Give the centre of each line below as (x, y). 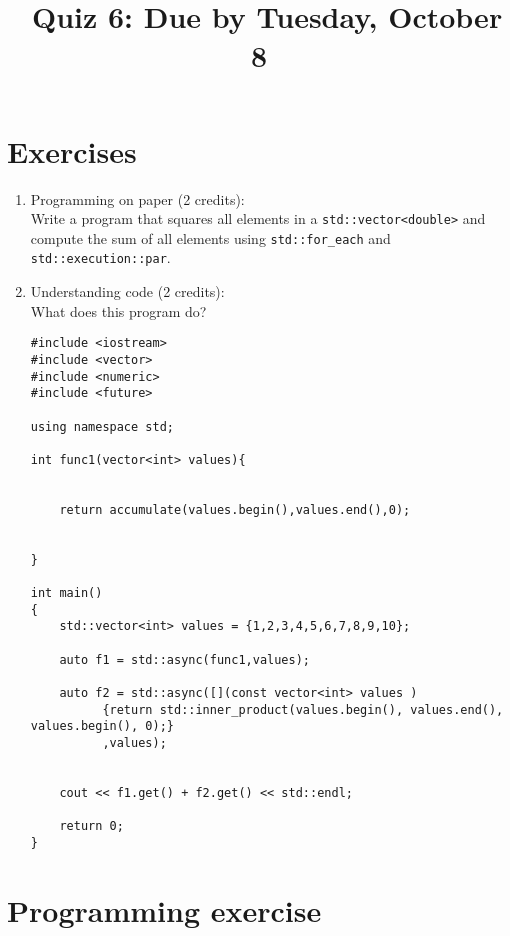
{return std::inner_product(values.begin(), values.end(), (303, 709)
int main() (66, 593)
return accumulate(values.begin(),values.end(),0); (235, 509)
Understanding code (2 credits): (127, 291)
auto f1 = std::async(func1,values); (184, 659)
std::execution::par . (100, 257)
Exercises (72, 150)
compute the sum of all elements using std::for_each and (210, 237)
